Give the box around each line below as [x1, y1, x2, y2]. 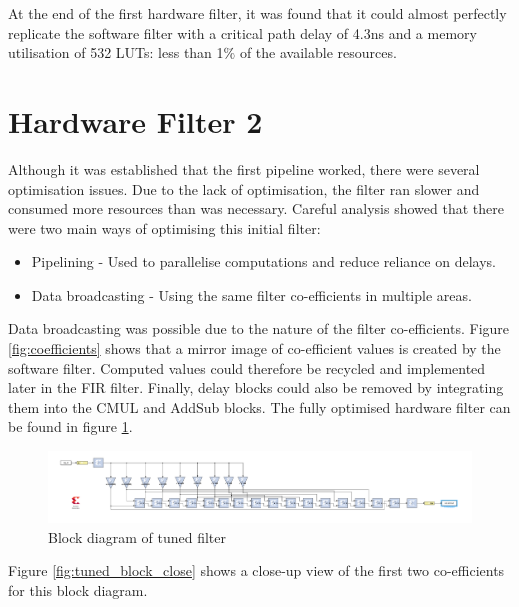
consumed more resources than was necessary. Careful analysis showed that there [8, 198, 504, 219]
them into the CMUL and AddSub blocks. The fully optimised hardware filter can [8, 396, 511, 417]
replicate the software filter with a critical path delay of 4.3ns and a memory [8, 22, 477, 43]
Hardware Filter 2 [8, 100, 263, 141]
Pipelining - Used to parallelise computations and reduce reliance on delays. [31, 251, 496, 272]
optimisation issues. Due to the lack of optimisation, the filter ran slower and [8, 178, 480, 199]
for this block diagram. [8, 579, 148, 600]
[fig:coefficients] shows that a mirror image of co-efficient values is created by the [8, 338, 501, 359]
